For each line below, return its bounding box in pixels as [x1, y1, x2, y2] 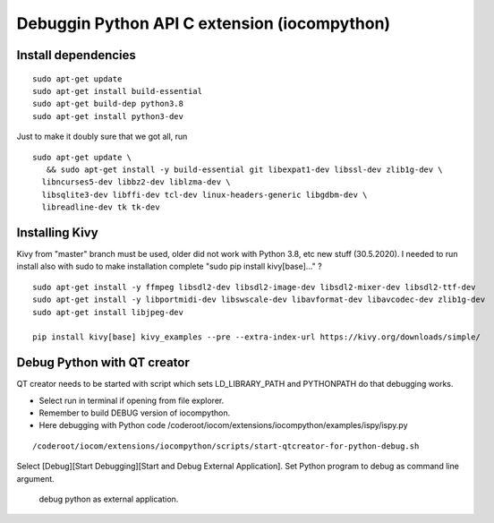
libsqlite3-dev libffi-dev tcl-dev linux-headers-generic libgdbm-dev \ [41, 189, 368, 200]
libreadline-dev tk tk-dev [41, 202, 160, 212]
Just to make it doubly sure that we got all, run [16, 131, 188, 142]
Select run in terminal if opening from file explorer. [38, 395, 225, 406]
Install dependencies [16, 47, 136, 63]
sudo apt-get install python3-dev [32, 111, 183, 121]
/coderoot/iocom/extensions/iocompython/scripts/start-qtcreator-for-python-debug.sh [32, 441, 420, 451]
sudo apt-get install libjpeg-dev [32, 307, 183, 317]
